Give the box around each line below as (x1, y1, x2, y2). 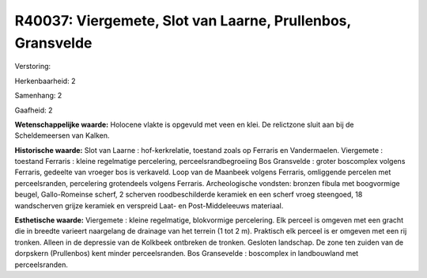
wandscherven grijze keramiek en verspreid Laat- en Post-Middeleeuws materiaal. (14, 200, 284, 210)
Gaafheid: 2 (14, 105, 53, 115)
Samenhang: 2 (14, 91, 62, 101)
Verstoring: (14, 62, 51, 71)
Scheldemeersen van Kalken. (14, 131, 110, 140)
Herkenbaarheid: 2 (14, 76, 76, 86)
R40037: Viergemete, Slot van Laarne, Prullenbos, (14, 12, 352, 29)
